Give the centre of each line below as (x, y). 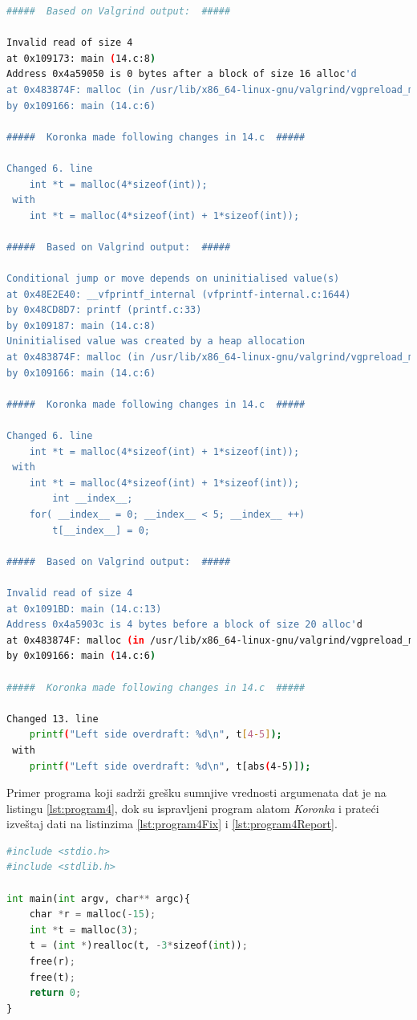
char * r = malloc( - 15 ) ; (93, 914)
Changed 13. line (53, 719)
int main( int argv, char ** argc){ (99, 898)
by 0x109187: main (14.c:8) (81, 325)
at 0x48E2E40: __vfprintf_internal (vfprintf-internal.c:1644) (179, 294)
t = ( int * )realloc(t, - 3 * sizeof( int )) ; (138, 946)
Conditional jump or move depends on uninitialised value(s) (173, 279)
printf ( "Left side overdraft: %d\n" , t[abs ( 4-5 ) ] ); (170, 766)
